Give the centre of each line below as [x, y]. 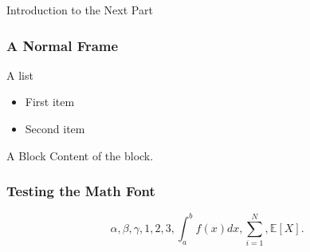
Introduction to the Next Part [80, 10]
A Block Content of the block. [80, 155]
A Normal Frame [63, 45]
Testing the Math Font [81, 191]
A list [20, 75]
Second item [55, 128]
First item [50, 102]
